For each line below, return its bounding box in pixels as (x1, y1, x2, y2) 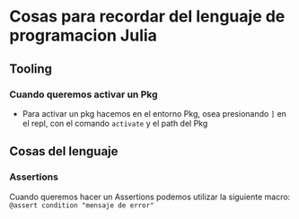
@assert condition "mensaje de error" (9, 200, 154, 210)
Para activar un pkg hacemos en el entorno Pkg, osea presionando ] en (22, 108, 287, 118)
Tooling (9, 61, 52, 76)
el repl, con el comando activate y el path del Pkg (22, 118, 208, 128)
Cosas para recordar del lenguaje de (9, 6, 286, 27)
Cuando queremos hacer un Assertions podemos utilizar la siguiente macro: (9, 191, 291, 202)
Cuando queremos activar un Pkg (9, 88, 158, 101)
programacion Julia (9, 25, 157, 46)
